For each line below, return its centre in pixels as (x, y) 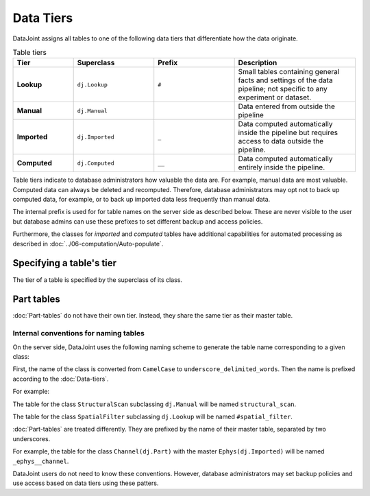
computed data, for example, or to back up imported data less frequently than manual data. (141, 200)
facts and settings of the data (285, 80)
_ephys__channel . (41, 461)
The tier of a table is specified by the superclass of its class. (98, 280)
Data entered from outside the (287, 106)
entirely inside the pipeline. (282, 167)
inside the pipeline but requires (288, 132)
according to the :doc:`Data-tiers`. (61, 379)
